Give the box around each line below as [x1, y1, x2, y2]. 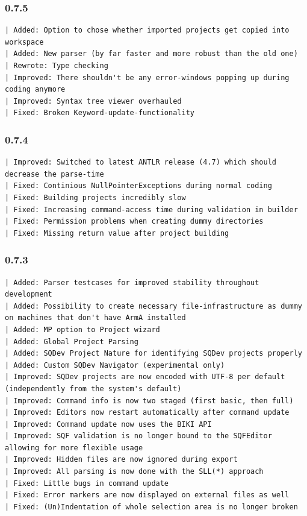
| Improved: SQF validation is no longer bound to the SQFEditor [5, 432, 272, 441]
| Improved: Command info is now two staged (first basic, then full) [5, 396, 294, 405]
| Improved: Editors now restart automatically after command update [5, 408, 290, 417]
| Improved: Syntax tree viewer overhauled [5, 96, 182, 105]
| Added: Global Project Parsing [5, 337, 138, 346]
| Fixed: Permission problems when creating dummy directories [5, 217, 264, 226]
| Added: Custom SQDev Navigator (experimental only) [5, 360, 225, 370]
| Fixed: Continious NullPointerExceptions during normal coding [5, 181, 272, 190]
